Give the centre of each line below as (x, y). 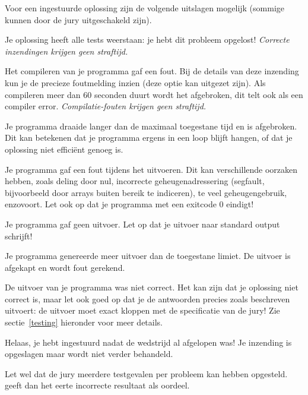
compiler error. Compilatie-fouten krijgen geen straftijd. (106, 106)
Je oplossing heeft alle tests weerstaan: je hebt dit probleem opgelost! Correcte (147, 39)
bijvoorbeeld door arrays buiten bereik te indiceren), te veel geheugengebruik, (146, 192)
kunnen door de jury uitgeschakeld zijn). (78, 19)
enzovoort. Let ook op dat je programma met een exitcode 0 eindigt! (129, 204)
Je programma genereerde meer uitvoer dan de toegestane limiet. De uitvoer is (148, 256)
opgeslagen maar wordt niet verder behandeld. (89, 354)
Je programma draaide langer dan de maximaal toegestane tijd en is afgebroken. (151, 126)
